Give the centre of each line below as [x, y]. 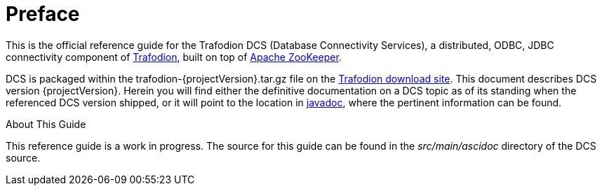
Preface [43, 14]
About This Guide [46, 124]
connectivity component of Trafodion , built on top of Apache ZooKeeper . [174, 57]
